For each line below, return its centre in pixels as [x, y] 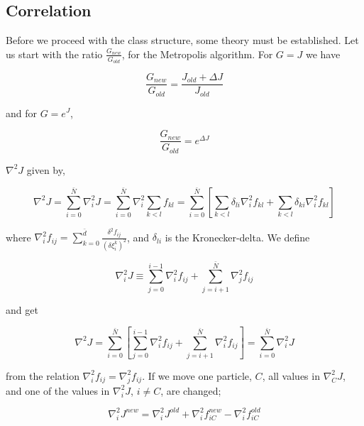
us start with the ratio [54, 54]
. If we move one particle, [197, 375]
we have [323, 54]
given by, [46, 169]
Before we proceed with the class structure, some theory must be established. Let [182, 40]
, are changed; [191, 390]
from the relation [43, 375]
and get [22, 309]
